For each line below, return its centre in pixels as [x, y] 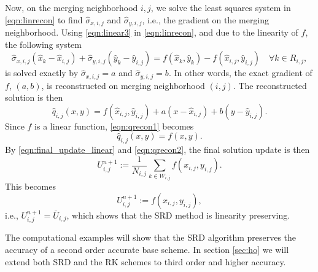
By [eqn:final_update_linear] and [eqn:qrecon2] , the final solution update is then [157, 150]
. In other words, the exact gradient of [240, 73]
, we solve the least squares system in [221, 7]
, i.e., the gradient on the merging [206, 19]
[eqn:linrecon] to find [44, 19]
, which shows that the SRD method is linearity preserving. [178, 215]
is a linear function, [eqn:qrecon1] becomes [114, 126]
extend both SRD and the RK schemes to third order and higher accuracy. [145, 261]
